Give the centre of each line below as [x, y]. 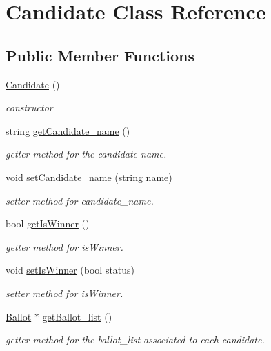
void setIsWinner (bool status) [70, 270]
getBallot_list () [77, 316]
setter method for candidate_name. [80, 200]
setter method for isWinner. [64, 293]
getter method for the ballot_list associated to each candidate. [135, 340]
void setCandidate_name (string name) [89, 177]
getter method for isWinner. [64, 246]
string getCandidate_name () [68, 130]
